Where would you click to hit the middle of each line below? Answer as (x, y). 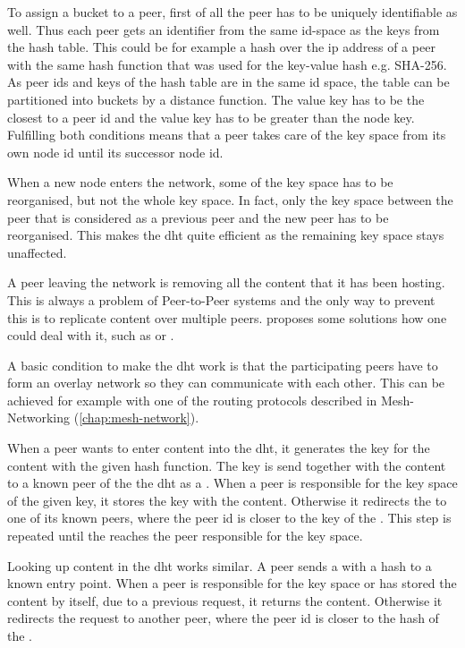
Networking (39, 418)
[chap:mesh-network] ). (139, 418)
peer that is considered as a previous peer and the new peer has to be (198, 217)
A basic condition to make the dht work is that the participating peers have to (223, 365)
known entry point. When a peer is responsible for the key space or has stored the (232, 583)
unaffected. (37, 252)
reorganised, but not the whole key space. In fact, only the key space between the (230, 199)
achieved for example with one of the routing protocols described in (192, 400)
